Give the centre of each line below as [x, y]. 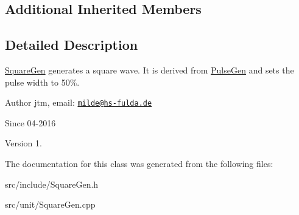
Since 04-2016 [30, 122]
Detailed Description [72, 45]
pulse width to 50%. [42, 82]
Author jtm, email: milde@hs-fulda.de [79, 102]
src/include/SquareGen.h [52, 184]
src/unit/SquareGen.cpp [50, 204]
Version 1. [23, 143]
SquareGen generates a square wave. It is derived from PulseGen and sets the [149, 70]
